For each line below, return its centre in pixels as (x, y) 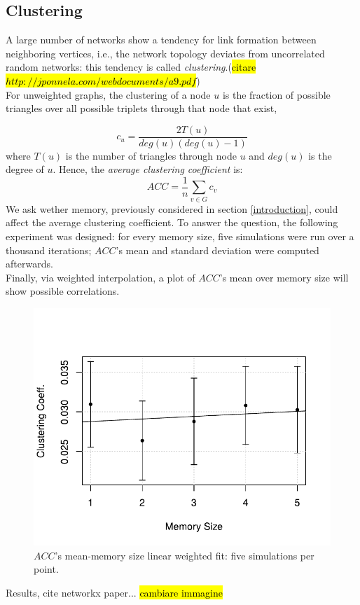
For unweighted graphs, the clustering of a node (108, 94)
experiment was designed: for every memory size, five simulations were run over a (180, 236)
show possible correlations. (63, 291)
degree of (25, 169)
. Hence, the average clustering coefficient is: (148, 169)
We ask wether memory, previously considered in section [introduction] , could (172, 208)
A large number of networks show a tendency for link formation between (161, 40)
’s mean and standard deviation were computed (217, 250)
